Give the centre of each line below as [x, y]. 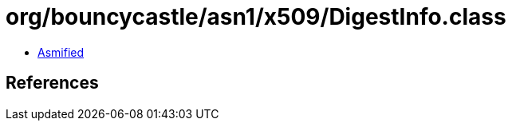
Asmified [61, 52]
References [52, 83]
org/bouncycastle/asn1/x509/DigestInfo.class [256, 17]
